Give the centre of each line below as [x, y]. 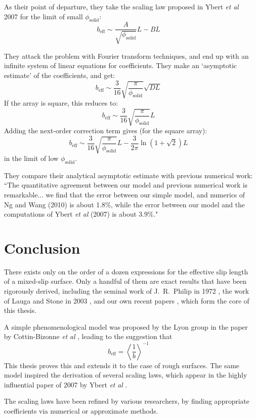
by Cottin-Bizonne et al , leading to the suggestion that [88, 336]
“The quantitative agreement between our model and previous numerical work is [126, 185]
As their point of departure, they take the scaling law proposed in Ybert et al [121, 6]
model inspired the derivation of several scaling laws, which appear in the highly [126, 375]
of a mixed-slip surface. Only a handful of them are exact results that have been [125, 281]
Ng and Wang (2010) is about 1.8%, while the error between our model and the [125, 204]
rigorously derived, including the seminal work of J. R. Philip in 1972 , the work [127, 291]
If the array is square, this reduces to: [61, 103]
